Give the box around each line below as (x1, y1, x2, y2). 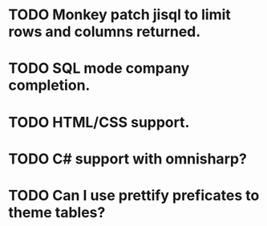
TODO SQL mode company (8, 59, 190, 78)
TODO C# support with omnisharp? (8, 150, 247, 167)
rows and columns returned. (8, 22, 201, 41)
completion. (8, 76, 91, 95)
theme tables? (8, 203, 106, 221)
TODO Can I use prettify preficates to (8, 186, 260, 204)
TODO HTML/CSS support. (8, 113, 190, 131)
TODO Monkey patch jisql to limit (8, 6, 231, 24)
